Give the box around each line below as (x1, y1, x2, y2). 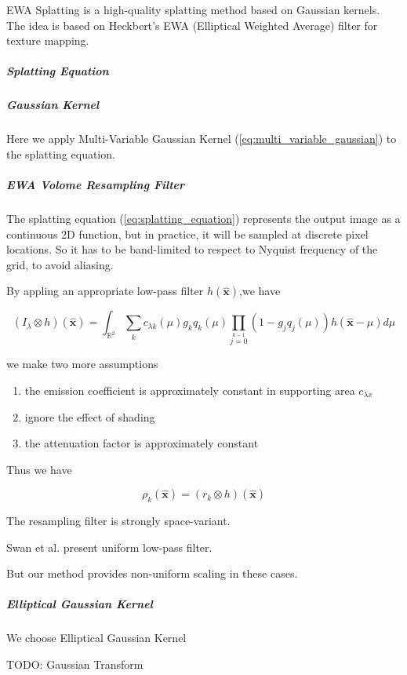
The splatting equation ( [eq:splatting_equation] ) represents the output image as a (6, 210, 401, 227)
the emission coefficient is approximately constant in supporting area (24, 381, 355, 398)
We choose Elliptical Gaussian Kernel (6, 629, 187, 646)
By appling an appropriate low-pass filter (6, 283, 204, 299)
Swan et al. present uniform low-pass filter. (6, 538, 213, 555)
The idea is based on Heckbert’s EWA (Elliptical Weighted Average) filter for (6, 16, 378, 33)
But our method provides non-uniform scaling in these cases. (6, 565, 298, 582)
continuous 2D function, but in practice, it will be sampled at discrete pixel (6, 225, 369, 242)
